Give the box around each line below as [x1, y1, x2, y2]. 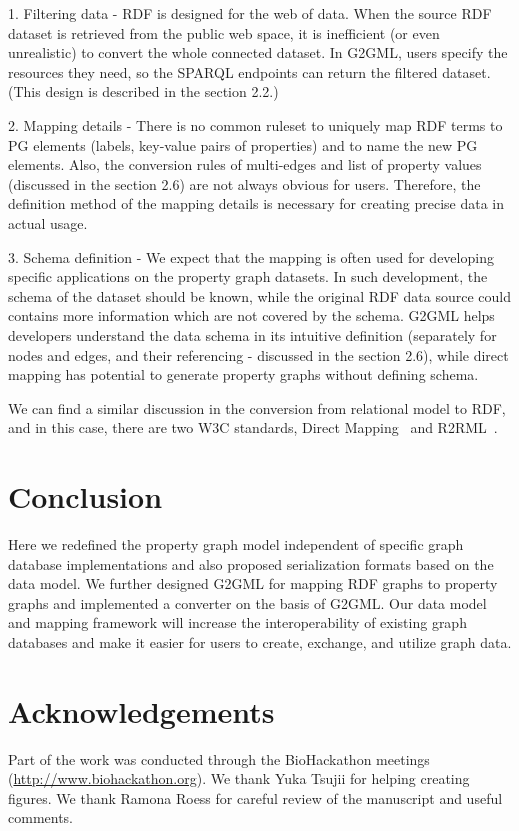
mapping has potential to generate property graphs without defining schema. [8, 364, 479, 385]
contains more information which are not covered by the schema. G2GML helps [8, 305, 495, 326]
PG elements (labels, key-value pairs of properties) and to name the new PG [8, 134, 478, 155]
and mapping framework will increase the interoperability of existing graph [8, 612, 467, 633]
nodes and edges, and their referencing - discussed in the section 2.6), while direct [8, 344, 509, 365]
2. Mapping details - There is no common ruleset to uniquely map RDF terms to [8, 114, 503, 135]
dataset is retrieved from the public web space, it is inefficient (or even [8, 22, 440, 43]
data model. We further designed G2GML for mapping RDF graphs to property [8, 573, 498, 594]
